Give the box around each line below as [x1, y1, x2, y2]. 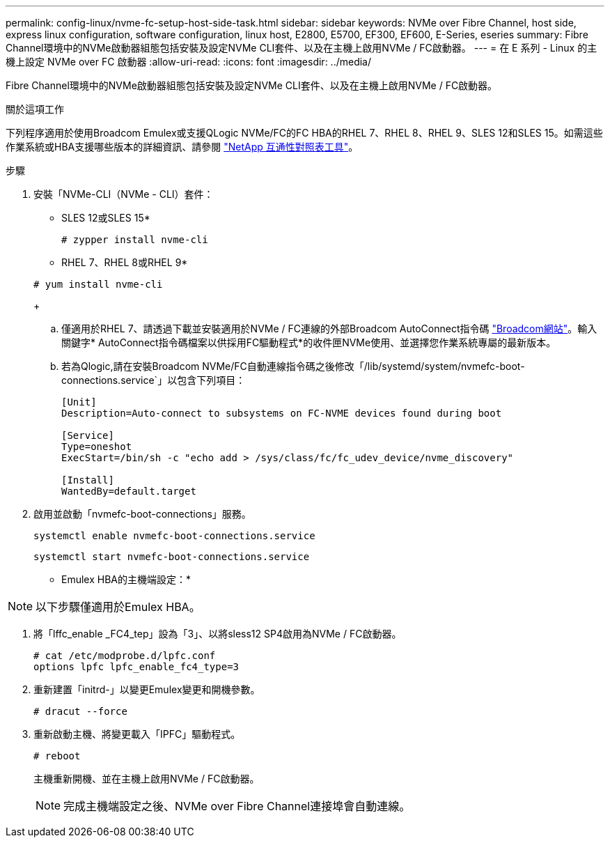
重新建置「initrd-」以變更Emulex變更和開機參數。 [33, 683, 260, 695]
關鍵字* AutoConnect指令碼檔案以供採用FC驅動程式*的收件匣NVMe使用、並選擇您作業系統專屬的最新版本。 [61, 337, 556, 348]
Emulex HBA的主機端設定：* [61, 573, 191, 585]
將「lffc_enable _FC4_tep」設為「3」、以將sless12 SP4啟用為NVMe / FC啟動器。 [33, 628, 402, 640]
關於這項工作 [6, 103, 64, 115]
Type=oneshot [61, 441, 132, 452]
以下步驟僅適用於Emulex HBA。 [36, 600, 201, 614]
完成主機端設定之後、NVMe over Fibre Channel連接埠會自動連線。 [63, 799, 411, 813]
